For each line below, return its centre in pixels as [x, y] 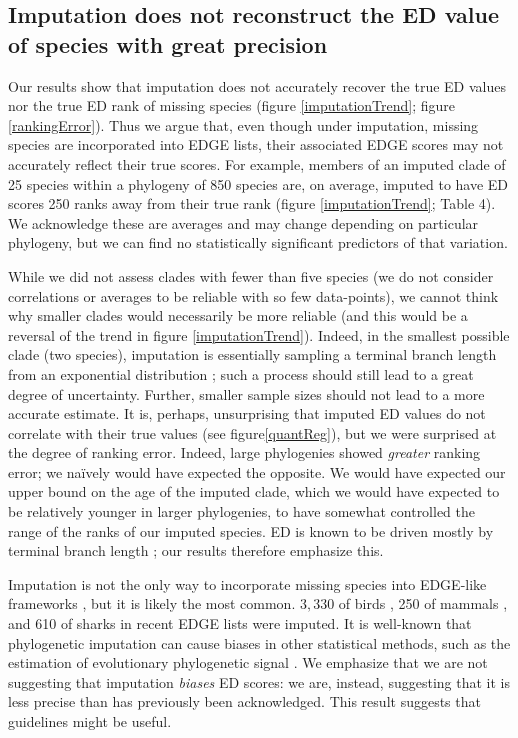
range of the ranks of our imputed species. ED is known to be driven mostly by [251, 530]
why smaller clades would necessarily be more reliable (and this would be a [238, 315]
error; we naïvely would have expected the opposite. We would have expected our [257, 471]
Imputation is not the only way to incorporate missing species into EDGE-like [247, 583]
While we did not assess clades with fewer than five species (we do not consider [251, 275]
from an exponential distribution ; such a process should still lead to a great [241, 373]
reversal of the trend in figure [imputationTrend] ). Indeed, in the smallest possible [259, 334]
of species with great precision [168, 43]
